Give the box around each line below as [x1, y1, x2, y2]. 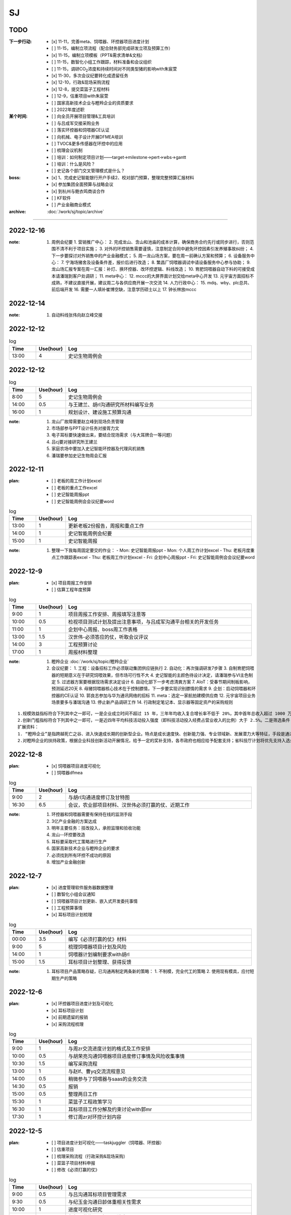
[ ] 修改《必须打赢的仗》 [51, 1167, 100, 1173]
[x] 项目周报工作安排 [51, 580, 92, 586]
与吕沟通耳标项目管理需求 [68, 1191, 127, 1198]
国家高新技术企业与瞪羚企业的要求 [51, 846, 120, 851]
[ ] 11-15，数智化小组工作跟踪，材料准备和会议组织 [51, 59, 152, 65]
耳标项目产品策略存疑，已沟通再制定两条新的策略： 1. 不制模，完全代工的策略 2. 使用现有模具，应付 [51, 969, 250, 974]
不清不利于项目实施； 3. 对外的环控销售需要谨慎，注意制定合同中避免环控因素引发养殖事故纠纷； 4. [55, 246, 254, 252]
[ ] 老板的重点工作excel [51, 485, 97, 490]
